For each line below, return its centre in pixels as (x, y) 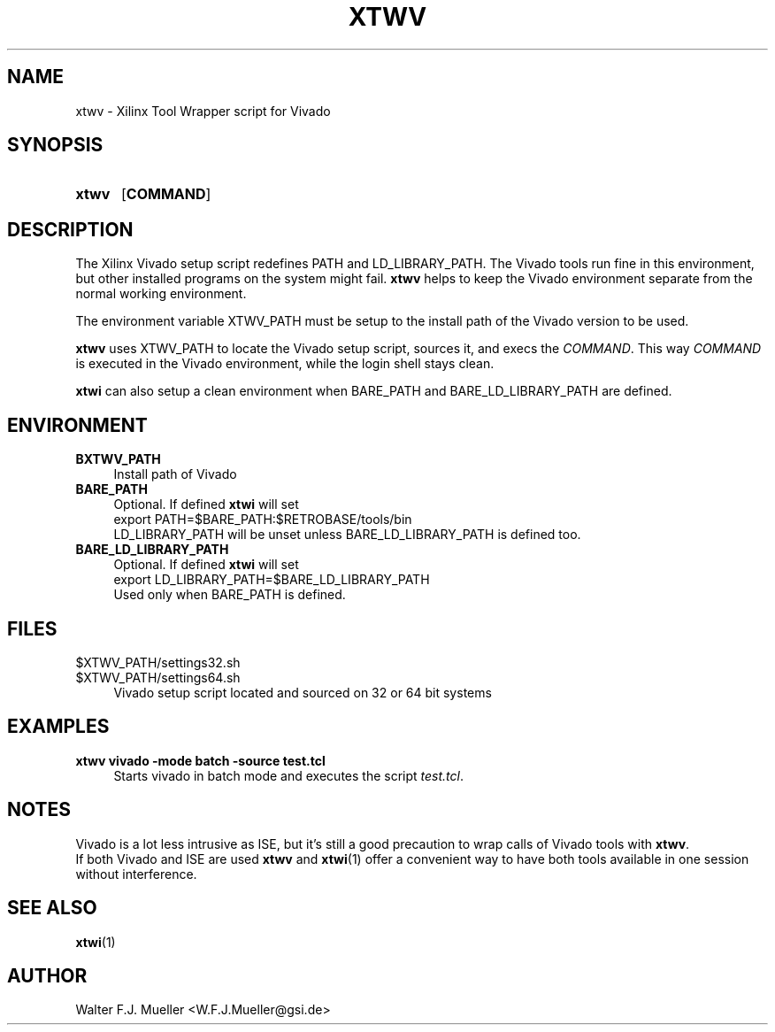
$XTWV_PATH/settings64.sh (158, 677)
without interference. (136, 874)
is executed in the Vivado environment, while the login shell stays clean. (285, 364)
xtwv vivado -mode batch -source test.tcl (200, 760)
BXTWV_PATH (118, 459)
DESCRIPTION (70, 229)
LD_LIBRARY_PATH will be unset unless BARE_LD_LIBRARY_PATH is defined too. (347, 535)
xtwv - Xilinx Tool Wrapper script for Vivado (203, 111)
